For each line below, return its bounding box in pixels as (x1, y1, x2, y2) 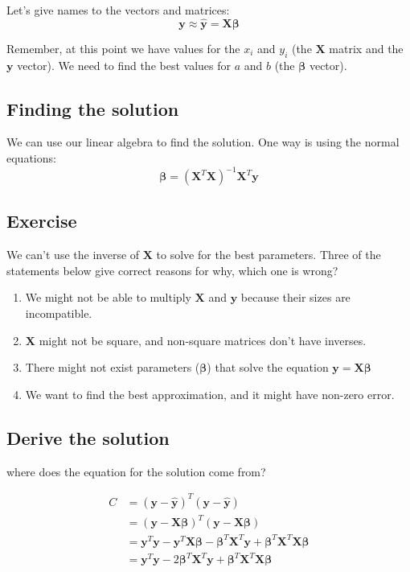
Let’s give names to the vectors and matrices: (6, 2, 230, 18)
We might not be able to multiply (25, 289, 191, 306)
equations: (6, 150, 56, 166)
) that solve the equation (207, 359, 329, 376)
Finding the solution (6, 96, 179, 121)
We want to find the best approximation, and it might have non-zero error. (25, 385, 395, 402)
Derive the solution (6, 425, 170, 450)
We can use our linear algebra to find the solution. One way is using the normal (6, 134, 400, 150)
